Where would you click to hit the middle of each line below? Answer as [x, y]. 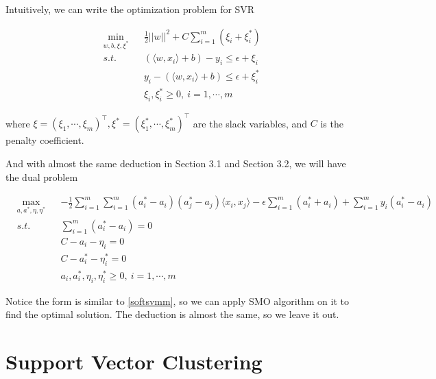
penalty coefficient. [45, 140]
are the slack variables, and [250, 123]
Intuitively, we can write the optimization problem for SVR [130, 9]
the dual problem [42, 176]
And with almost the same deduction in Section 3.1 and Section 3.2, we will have [176, 163]
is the [332, 123]
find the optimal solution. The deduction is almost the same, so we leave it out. [172, 314]
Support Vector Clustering [134, 362]
